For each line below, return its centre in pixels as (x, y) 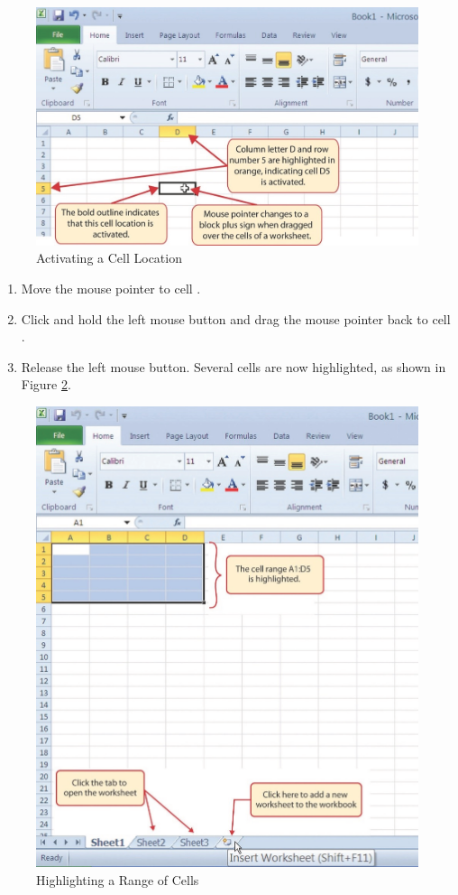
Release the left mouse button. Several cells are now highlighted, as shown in (234, 366)
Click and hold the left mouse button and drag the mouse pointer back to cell (236, 318)
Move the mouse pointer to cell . (111, 288)
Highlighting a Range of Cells (118, 879)
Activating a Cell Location (109, 258)
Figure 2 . (46, 384)
